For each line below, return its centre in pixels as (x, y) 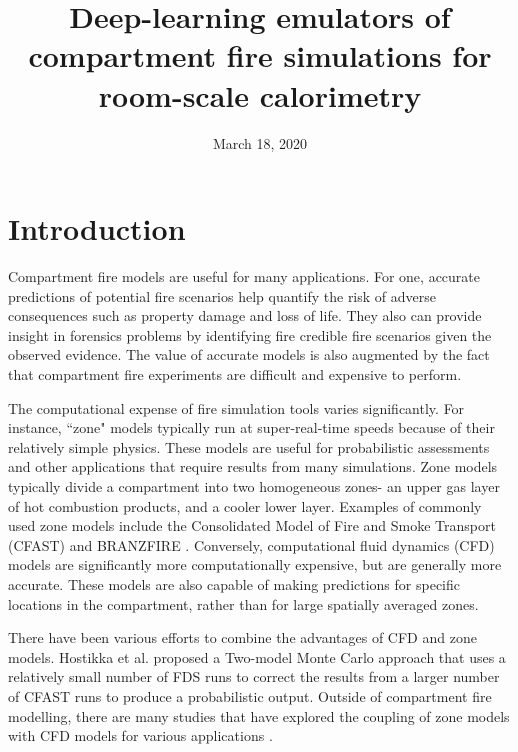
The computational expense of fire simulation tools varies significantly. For (236, 407)
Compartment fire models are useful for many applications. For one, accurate (244, 276)
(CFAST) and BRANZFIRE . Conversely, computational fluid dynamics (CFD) (251, 544)
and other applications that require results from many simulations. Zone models (253, 466)
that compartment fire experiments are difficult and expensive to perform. (235, 374)
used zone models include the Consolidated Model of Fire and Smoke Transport (252, 525)
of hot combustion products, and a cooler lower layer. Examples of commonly (245, 505)
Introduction (97, 228)
